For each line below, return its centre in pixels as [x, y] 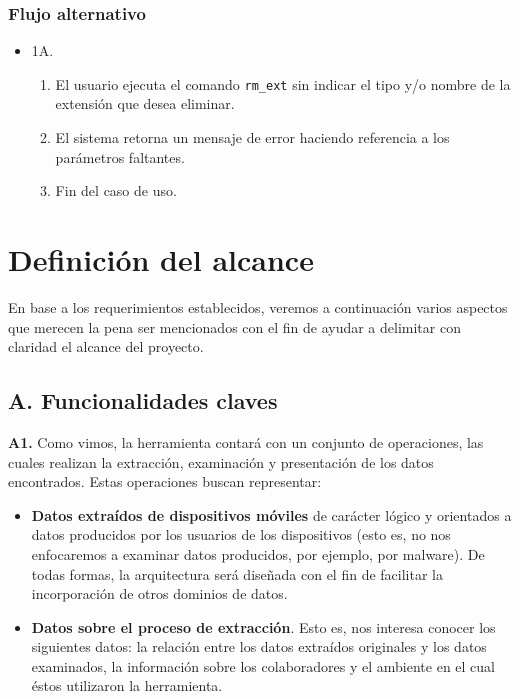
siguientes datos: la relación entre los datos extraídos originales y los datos [259, 646]
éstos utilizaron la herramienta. [127, 685]
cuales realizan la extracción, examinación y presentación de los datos [221, 461]
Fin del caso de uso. [116, 190]
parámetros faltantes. [120, 156]
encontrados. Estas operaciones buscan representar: [165, 481]
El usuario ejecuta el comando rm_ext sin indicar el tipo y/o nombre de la [283, 83]
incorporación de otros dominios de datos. [159, 593]
